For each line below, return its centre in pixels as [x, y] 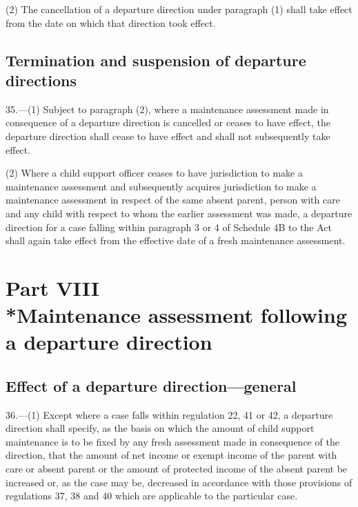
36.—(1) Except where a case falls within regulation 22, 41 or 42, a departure [169, 414]
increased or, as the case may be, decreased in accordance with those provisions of [179, 482]
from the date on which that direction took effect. [111, 22]
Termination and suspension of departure [156, 60]
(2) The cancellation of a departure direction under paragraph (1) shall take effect [179, 9]
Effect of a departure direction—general [151, 385]
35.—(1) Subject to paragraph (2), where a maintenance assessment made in [167, 109]
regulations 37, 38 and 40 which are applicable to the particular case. [152, 496]
